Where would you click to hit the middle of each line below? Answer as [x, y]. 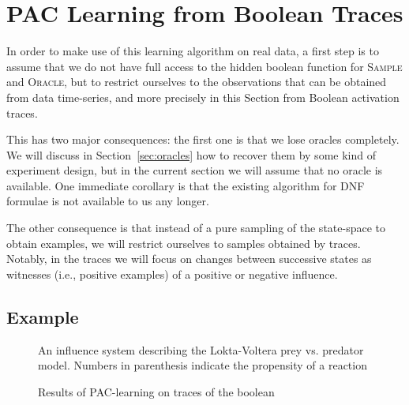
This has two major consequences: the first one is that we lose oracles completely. [203, 139]
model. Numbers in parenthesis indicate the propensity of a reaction [203, 365]
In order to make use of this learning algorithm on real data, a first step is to [193, 51]
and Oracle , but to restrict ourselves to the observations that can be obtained [197, 82]
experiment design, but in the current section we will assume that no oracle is [195, 170]
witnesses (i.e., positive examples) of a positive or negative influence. [172, 274]
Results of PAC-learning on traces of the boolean [156, 391]
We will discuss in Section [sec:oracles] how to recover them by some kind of [191, 154]
